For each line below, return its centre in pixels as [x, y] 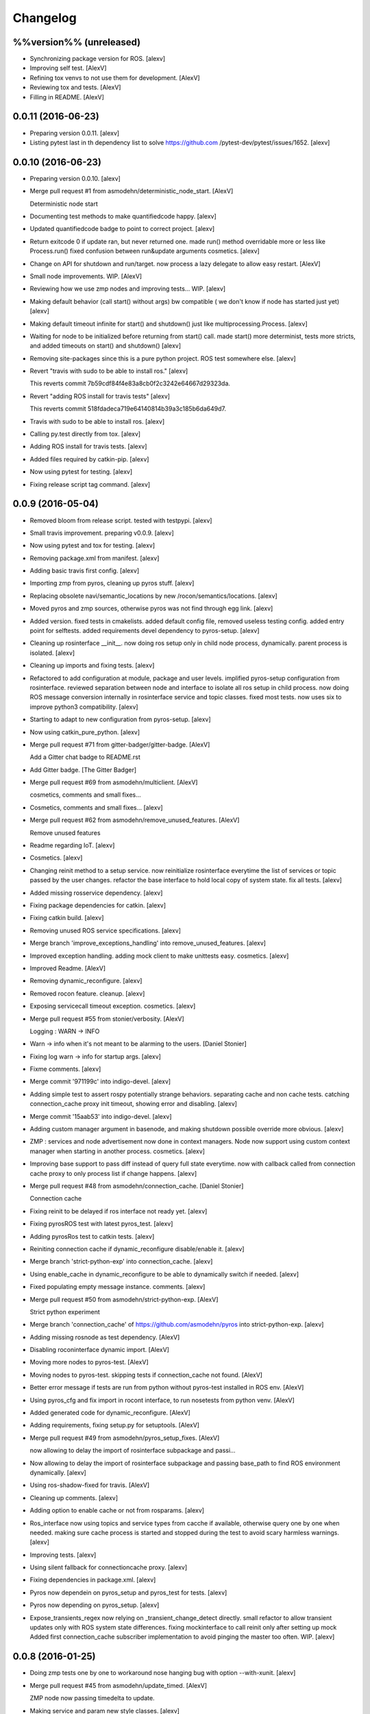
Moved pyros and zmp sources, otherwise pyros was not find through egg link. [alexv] [151, 608]
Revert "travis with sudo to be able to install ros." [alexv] [109, 371]
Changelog [45, 18]
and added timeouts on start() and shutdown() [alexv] [106, 346]
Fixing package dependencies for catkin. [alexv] [98, 905]
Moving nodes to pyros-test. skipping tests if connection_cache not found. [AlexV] [146, 1375]
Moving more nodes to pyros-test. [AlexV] [89, 1362]
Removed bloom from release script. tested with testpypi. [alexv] [121, 520]
